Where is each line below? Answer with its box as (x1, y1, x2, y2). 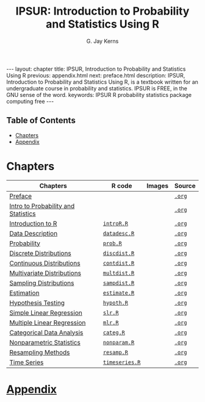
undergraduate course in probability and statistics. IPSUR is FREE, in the (6, 84, 187, 92)
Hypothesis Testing (9, 298, 65, 307)
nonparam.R (103, 339, 135, 346)
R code (111, 181, 132, 190)
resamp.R (103, 349, 128, 356)
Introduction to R (9, 219, 57, 228)
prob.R (103, 240, 122, 246)
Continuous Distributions (9, 259, 81, 267)
